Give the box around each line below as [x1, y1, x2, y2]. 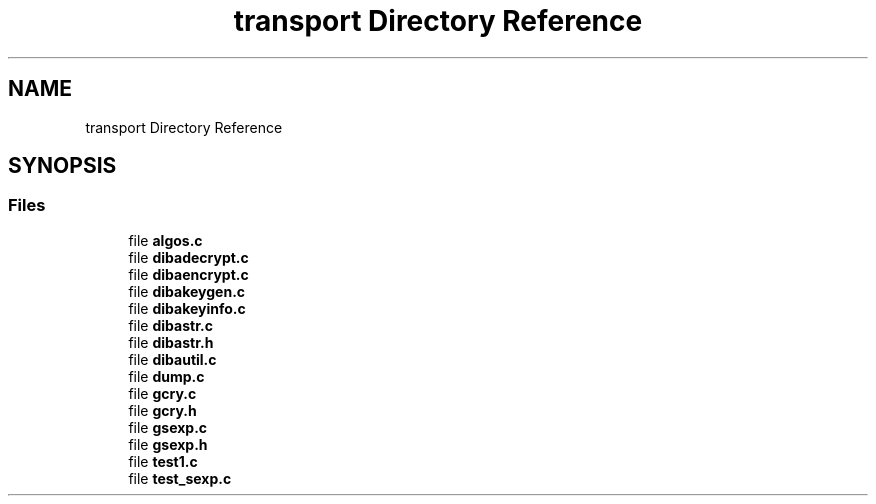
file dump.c [128, 367, 205, 385]
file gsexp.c [128, 418, 208, 436]
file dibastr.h [128, 333, 214, 351]
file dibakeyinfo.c [128, 299, 246, 317]
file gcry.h [128, 401, 197, 419]
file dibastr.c [128, 316, 213, 334]
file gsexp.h [128, 435, 208, 453]
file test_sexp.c [128, 469, 232, 487]
